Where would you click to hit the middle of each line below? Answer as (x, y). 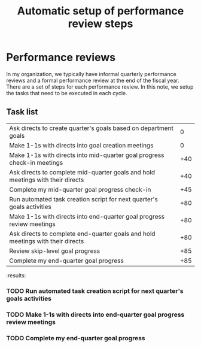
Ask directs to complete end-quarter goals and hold (82, 234)
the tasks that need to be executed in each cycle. (67, 93)
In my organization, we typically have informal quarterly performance (91, 74)
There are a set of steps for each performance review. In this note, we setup (100, 87)
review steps (100, 24)
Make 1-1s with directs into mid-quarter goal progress (87, 155)
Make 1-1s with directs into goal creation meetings (81, 145)
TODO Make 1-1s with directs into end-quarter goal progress (95, 314)
